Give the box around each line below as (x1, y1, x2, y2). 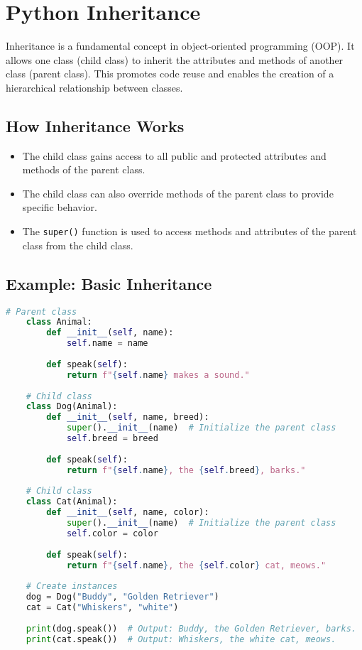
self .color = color (66, 528, 158, 538)
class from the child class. (22, 237, 133, 252)
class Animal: (26, 317, 92, 327)
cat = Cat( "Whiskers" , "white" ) (26, 602, 179, 613)
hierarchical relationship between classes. (6, 80, 183, 94)
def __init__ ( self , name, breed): (46, 412, 209, 423)
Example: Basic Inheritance (6, 272, 212, 294)
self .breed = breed (66, 433, 158, 444)
